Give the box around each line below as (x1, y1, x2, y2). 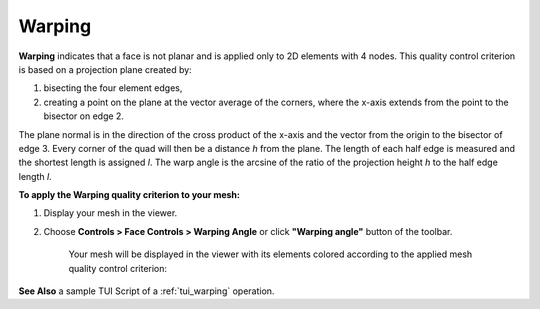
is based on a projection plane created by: (18, 63, 192, 75)
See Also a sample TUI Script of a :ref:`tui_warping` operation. (18, 285, 275, 297)
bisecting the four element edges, (43, 82, 183, 94)
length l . (18, 170, 52, 182)
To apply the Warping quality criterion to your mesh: (18, 189, 240, 201)
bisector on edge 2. (43, 110, 125, 122)
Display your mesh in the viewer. (43, 207, 178, 219)
